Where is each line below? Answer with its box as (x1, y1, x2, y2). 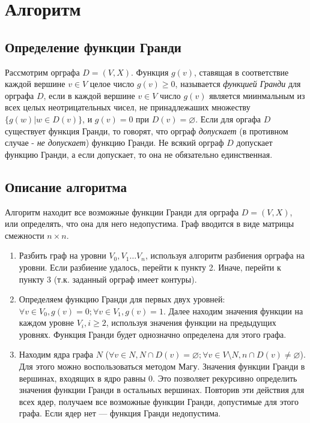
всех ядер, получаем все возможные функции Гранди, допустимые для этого (19, 395, 299, 407)
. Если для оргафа (195, 112, 261, 125)
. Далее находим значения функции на (163, 304, 303, 317)
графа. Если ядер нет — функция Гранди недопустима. (19, 407, 221, 419)
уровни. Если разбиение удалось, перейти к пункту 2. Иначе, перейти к (19, 260, 281, 273)
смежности (5, 229, 44, 241)
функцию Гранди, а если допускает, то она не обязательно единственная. (5, 148, 273, 160)
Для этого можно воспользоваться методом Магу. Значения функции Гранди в (19, 360, 305, 373)
